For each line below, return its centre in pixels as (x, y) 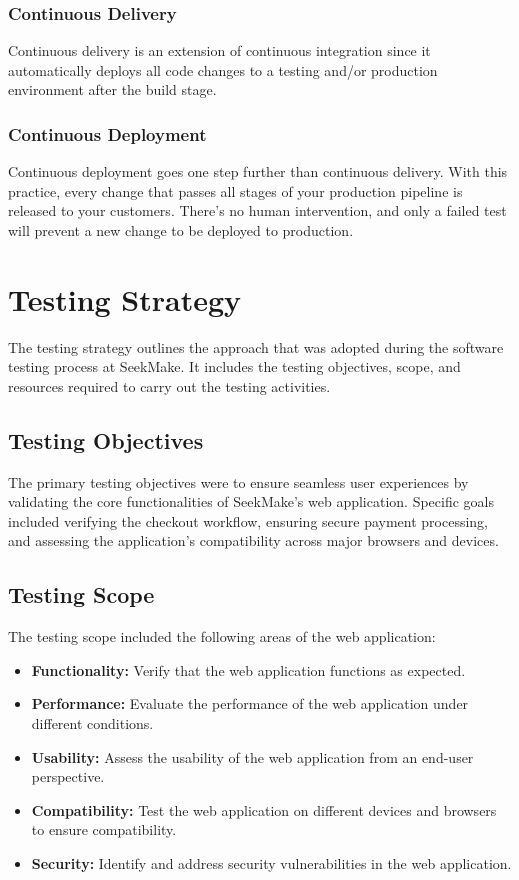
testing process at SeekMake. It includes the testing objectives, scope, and (234, 366)
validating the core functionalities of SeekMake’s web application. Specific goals (251, 501)
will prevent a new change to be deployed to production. (181, 230)
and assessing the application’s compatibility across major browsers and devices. (253, 540)
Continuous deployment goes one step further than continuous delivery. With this (258, 171)
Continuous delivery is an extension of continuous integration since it (219, 50)
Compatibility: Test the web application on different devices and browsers (264, 809)
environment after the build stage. (112, 89)
